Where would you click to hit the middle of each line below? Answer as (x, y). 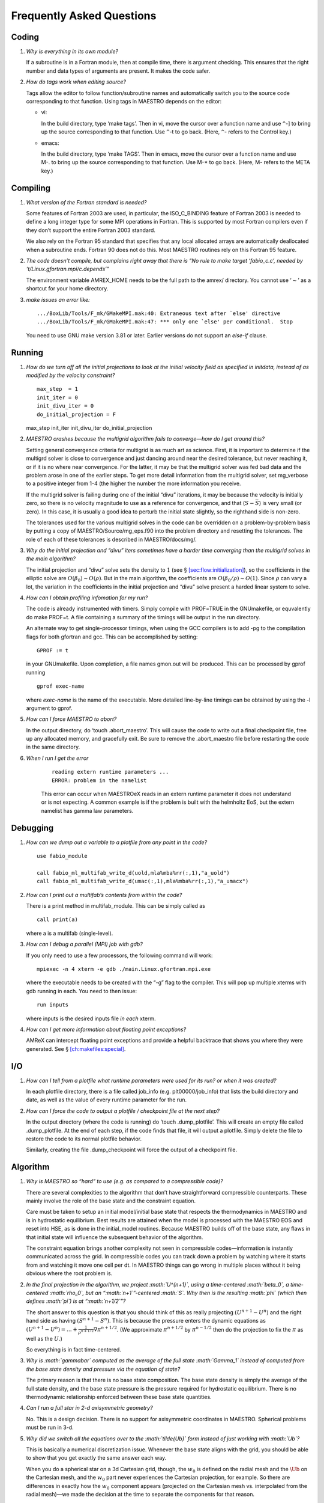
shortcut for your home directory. (67, 289)
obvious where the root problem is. (69, 1273)
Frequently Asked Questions (84, 16)
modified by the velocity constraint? (70, 375)
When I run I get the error (57, 758)
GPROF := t (53, 650)
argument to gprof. (49, 708)
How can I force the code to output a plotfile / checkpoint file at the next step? (123, 1111)
